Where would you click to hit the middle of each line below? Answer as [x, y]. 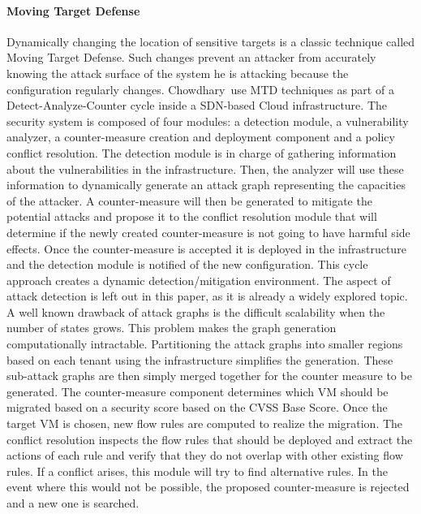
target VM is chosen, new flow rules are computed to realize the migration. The [205, 423]
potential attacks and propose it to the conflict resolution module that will [192, 216]
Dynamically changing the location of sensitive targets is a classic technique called [211, 41]
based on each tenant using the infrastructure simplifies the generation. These [200, 359]
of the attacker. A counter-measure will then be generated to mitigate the [189, 200]
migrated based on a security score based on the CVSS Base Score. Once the [197, 407]
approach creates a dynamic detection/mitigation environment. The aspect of [199, 280]
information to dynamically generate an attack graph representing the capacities [206, 185]
